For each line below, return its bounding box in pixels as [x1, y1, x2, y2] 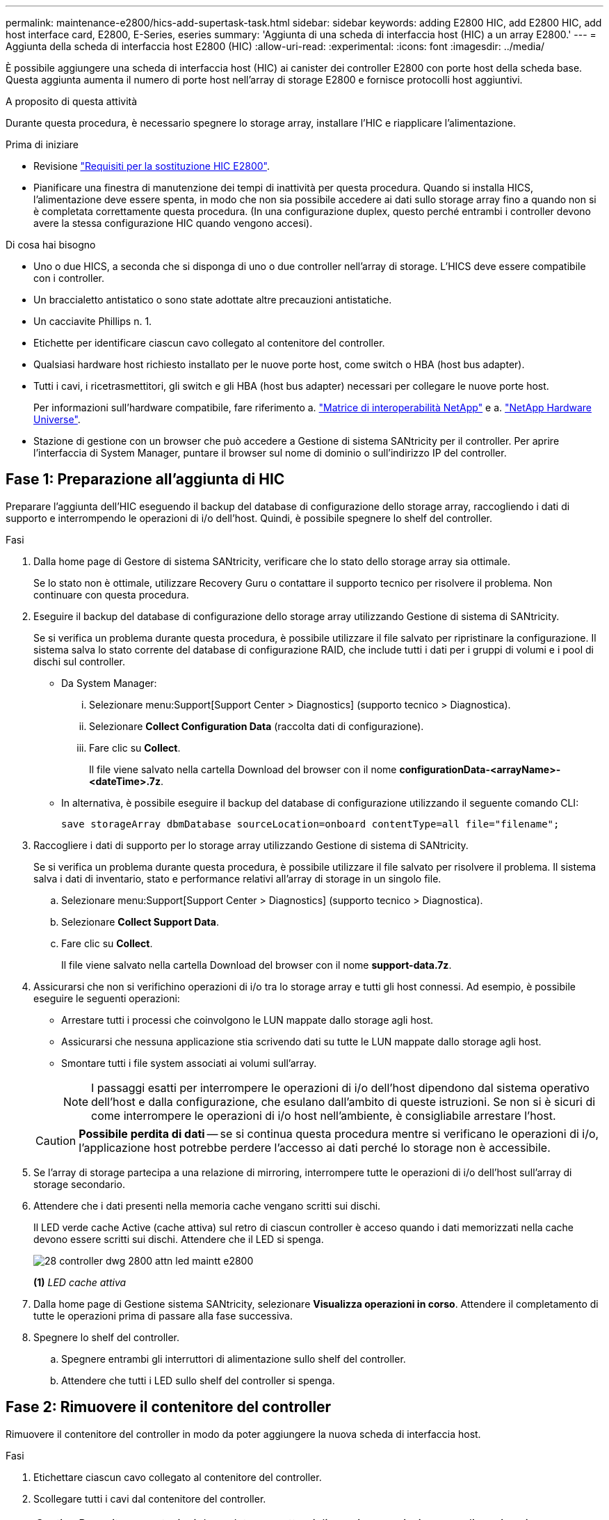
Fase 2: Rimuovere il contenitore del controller [6, 1398, 332, 1416]
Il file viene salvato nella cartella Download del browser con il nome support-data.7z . [61, 958, 452, 971]
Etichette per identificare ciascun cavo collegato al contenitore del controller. [33, 337, 385, 349]
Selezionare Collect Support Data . [61, 915, 219, 928]
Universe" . [33, 413, 81, 425]
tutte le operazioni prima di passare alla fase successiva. [33, 1309, 293, 1322]
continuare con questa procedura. [33, 588, 189, 601]
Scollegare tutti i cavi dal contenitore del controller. [33, 1492, 266, 1505]
